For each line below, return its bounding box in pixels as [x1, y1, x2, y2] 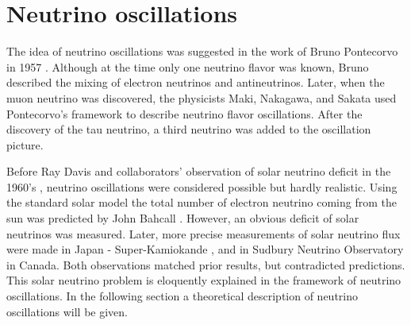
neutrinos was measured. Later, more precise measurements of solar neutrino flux [6, 225, 401, 242]
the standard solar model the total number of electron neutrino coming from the [6, 194, 397, 211]
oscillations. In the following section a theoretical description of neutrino [6, 288, 359, 304]
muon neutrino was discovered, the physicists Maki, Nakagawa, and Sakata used [6, 89, 397, 106]
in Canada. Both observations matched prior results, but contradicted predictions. [6, 256, 405, 273]
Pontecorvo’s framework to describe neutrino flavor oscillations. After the [6, 105, 363, 122]
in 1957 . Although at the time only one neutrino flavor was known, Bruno [6, 58, 369, 75]
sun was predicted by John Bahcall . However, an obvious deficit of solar [6, 210, 359, 226]
